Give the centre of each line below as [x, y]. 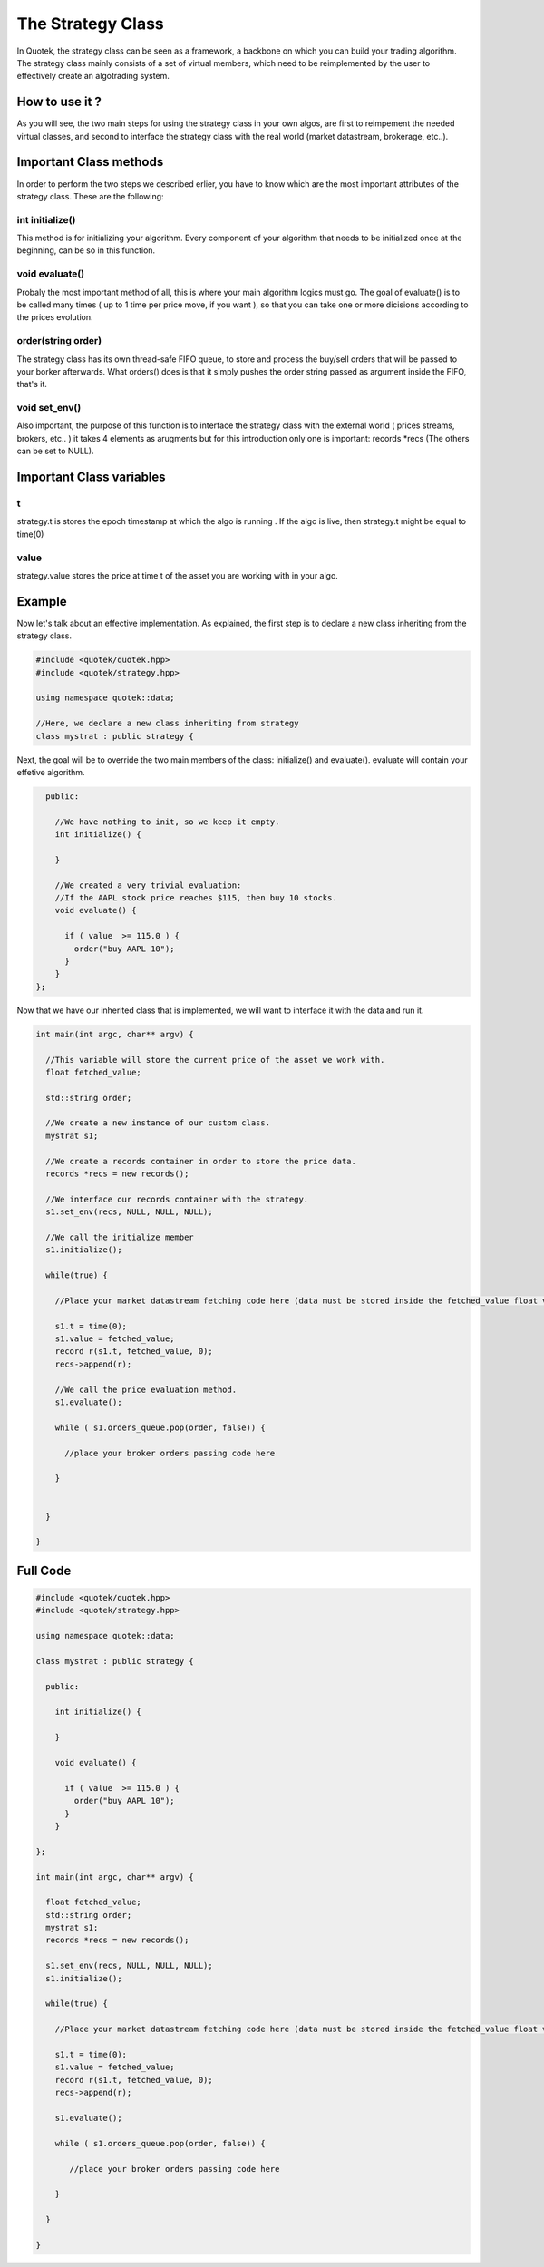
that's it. [32, 384]
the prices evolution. [55, 317]
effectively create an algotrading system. [93, 76]
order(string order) [59, 341]
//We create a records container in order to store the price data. [201, 1161]
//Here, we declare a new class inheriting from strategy [167, 724]
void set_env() [49, 408]
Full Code [44, 1570]
